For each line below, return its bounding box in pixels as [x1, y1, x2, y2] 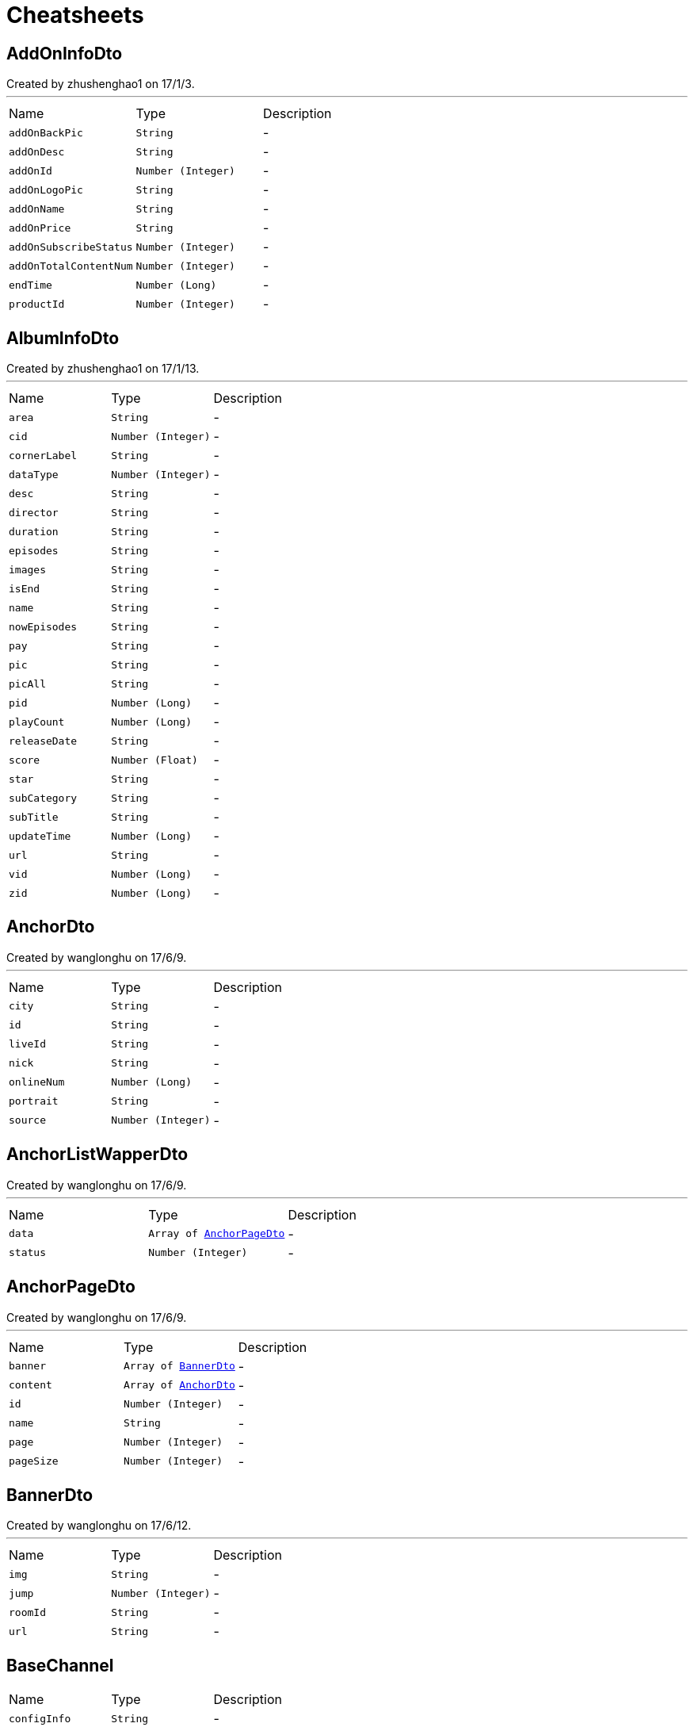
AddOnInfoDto [6, 43, 123, 63]
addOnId [9, 164, 52, 177]
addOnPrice [9, 221, 71, 234]
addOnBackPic [9, 126, 83, 139]
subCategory [9, 791, 78, 804]
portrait [9, 1095, 59, 1108]
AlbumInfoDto [6, 327, 120, 348]
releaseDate [9, 734, 78, 747]
